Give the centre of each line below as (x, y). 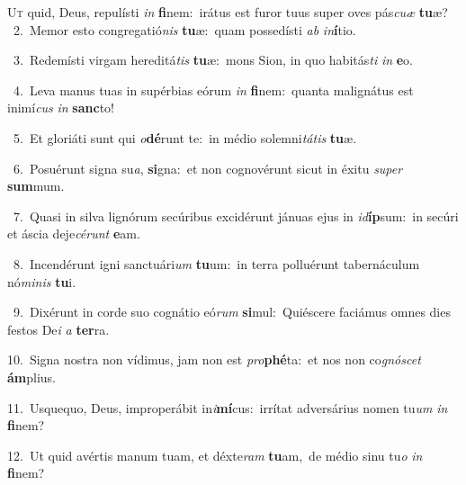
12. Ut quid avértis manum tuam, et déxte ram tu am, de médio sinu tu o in (215, 455)
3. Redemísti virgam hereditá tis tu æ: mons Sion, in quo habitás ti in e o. (213, 60)
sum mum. (36, 186)
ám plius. (32, 377)
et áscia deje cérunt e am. (74, 234)
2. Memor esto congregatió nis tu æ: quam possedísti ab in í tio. (184, 29)
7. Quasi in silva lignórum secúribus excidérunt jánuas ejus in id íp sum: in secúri (236, 216)
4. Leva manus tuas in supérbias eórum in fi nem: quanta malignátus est (213, 90)
